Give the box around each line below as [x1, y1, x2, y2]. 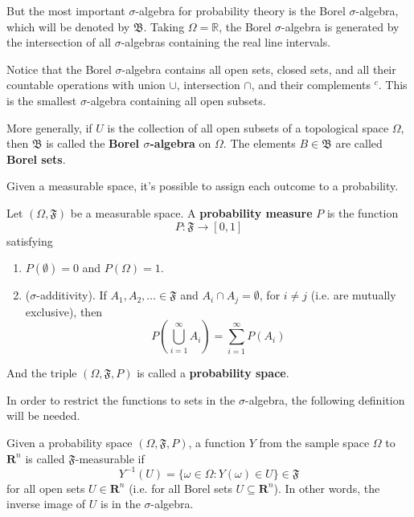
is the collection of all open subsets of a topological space [107, 119, 389, 136]
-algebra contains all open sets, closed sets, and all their [121, 60, 396, 77]
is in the [100, 495, 141, 512]
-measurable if [75, 450, 145, 466]
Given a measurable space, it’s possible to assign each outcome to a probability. [6, 177, 399, 194]
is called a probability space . [137, 364, 289, 381]
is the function [326, 204, 399, 221]
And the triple [6, 364, 77, 381]
